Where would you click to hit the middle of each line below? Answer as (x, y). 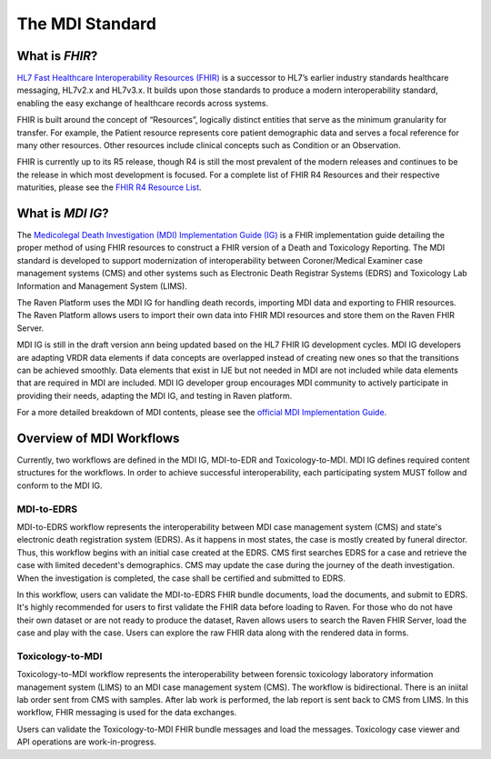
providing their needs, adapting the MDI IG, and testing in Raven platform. (155, 395)
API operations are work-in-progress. (86, 742)
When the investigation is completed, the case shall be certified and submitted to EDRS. (181, 578)
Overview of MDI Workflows (98, 438)
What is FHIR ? (57, 56)
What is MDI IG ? (63, 213)
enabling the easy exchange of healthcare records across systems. (143, 103)
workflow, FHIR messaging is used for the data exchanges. (127, 713)
